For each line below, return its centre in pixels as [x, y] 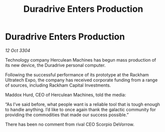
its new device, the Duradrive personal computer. [55, 65]
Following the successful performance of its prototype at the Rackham [77, 74]
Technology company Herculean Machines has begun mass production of [81, 60]
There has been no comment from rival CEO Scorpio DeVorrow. [70, 124]
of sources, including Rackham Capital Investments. [58, 85]
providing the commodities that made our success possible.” [67, 115]
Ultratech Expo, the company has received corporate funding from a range [81, 80]
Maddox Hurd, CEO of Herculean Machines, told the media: [66, 95]
